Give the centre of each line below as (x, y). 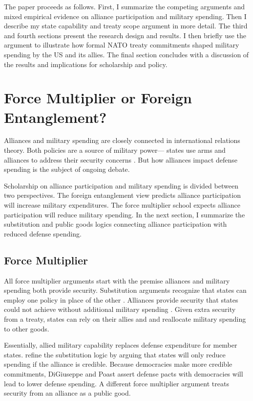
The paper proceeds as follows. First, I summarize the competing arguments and (125, 6)
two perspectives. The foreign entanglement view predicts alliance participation (122, 195)
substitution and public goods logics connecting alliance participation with (116, 224)
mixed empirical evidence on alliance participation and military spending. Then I (125, 16)
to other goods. (27, 328)
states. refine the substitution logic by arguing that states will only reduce (115, 354)
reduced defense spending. (43, 233)
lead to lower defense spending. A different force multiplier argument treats (116, 383)
